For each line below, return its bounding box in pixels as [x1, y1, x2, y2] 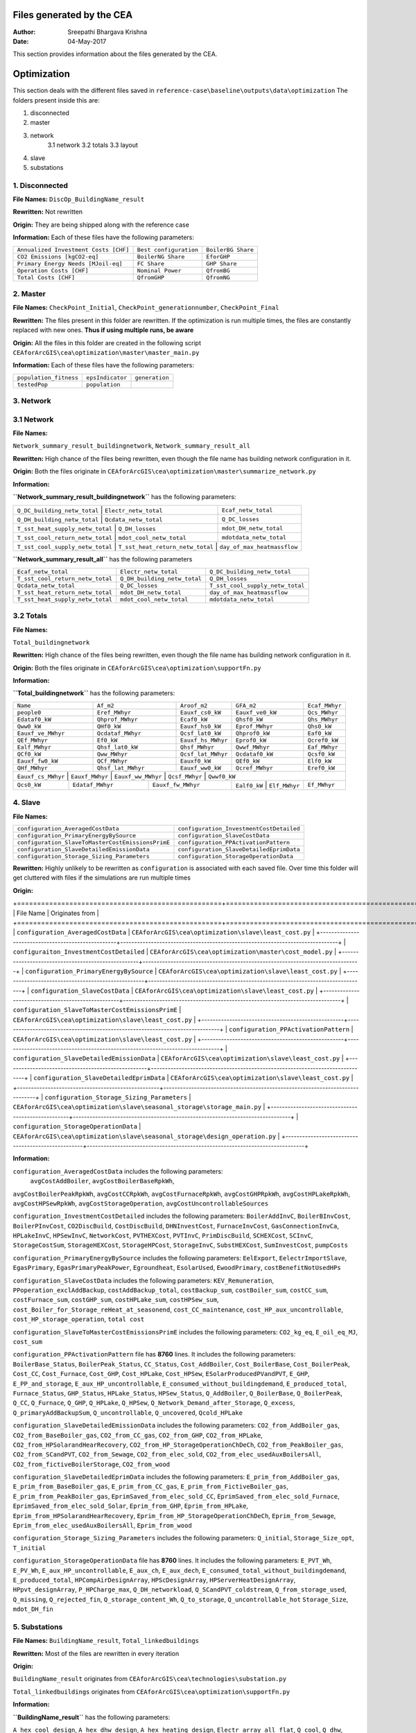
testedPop [17, 381, 49, 388]
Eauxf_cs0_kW [180, 708, 221, 716]
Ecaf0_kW [180, 715, 208, 723]
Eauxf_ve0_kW [236, 708, 277, 716]
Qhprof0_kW [236, 729, 270, 737]
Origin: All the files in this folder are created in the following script [12, 338, 201, 347]
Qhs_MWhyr [307, 715, 339, 723]
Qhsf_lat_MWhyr [96, 764, 145, 772]
